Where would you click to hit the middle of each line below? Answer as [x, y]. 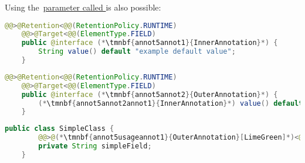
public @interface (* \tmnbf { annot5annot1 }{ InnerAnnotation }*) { [150, 43]
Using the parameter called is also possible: [83, 7]
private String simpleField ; [95, 146]
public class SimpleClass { [60, 129]
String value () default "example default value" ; [137, 52]
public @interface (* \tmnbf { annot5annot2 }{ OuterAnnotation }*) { [150, 94]
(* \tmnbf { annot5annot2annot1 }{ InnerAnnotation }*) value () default [171, 103]
